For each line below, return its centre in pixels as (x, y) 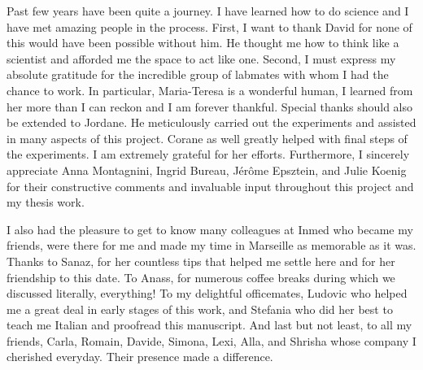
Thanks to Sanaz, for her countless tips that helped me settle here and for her (201, 261)
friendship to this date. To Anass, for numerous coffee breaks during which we (201, 277)
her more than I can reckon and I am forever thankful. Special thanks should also (209, 106)
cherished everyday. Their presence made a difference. (140, 357)
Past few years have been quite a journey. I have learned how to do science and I (208, 11)
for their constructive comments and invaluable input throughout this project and (210, 186)
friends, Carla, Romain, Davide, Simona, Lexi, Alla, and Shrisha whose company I (211, 340)
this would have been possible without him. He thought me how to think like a (203, 43)
